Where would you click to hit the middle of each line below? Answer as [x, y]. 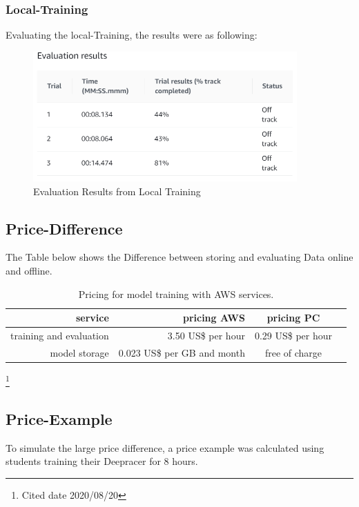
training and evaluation [60, 336]
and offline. [29, 271]
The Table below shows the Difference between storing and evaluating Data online [179, 257]
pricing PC [293, 318]
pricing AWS [214, 318]
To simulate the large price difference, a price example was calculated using [165, 447]
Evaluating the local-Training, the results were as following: [132, 35]
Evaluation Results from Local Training [117, 191]
